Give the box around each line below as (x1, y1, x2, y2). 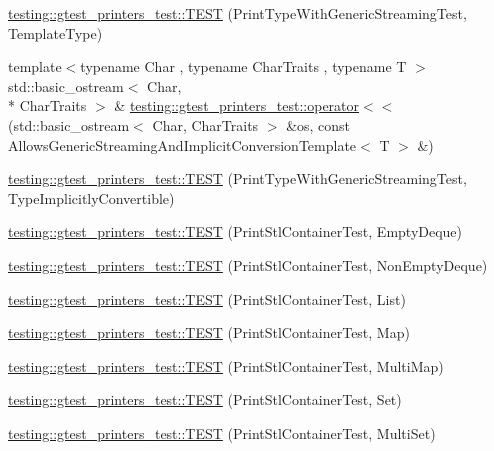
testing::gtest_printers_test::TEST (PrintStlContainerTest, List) (8, 288, 406, 309)
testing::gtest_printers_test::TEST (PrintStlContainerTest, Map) (8, 322, 410, 343)
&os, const (286, 114, 351, 135)
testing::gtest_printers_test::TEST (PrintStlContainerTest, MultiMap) (8, 355, 444, 376)
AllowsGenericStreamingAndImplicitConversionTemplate (8, 134, 357, 155)
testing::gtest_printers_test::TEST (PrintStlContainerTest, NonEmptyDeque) (8, 254, 488, 275)
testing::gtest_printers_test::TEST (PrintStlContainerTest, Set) (8, 389, 402, 410)
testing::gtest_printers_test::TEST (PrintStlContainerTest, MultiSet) (8, 422, 436, 443)
